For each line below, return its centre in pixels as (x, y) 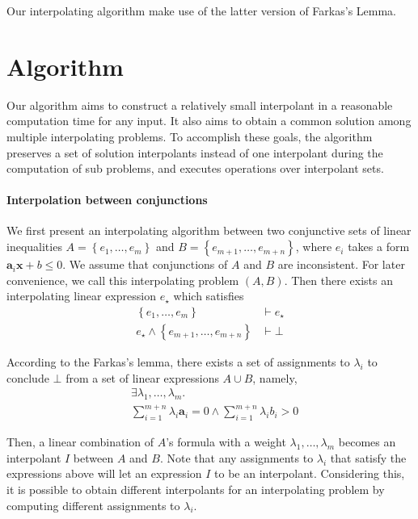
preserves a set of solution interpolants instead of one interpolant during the (195, 152)
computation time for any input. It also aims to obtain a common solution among (209, 121)
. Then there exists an (339, 280)
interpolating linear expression (82, 296)
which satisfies (209, 296)
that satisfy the (368, 457)
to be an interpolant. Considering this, (310, 473)
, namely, (275, 377)
